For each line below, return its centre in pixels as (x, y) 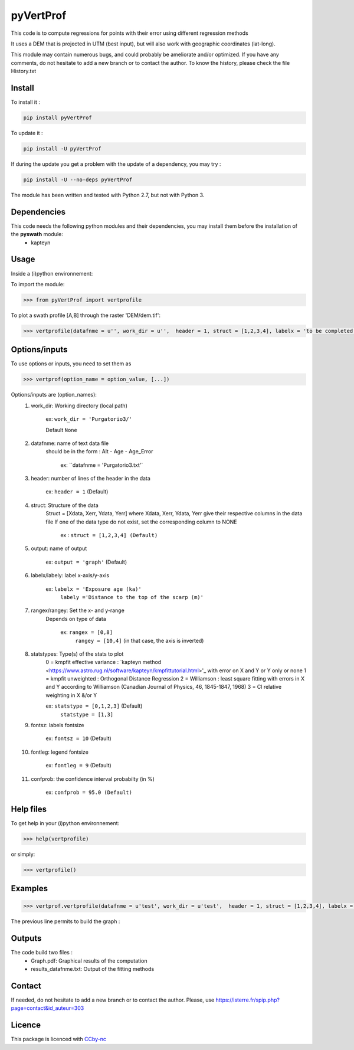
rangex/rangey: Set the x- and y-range (78, 610)
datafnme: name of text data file (70, 443)
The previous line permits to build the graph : (65, 921)
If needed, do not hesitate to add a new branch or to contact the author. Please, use (113, 1000)
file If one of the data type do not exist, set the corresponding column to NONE (141, 522)
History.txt (24, 71)
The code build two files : (42, 953)
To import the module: (38, 284)
